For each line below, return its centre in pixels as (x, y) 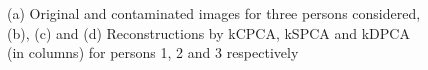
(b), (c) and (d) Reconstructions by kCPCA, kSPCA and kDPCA (208, 32)
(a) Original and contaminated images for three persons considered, (214, 13)
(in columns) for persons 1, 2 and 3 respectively (153, 52)
